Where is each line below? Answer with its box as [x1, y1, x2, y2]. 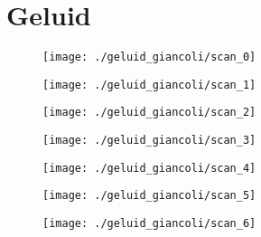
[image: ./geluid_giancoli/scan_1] [42, 78, 256, 91]
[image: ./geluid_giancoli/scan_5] [42, 189, 256, 203]
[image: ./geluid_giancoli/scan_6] [42, 217, 256, 231]
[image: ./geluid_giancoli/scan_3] [42, 134, 256, 147]
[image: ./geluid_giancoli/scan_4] [42, 161, 256, 175]
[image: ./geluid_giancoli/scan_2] [42, 106, 256, 119]
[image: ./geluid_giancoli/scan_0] [42, 51, 256, 64]
